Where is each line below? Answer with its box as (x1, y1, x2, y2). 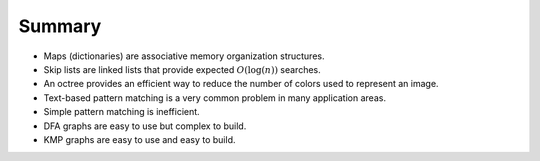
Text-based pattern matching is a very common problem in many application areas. (43, 91, 387, 104)
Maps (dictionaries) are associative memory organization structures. (43, 50, 325, 62)
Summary (18, 15, 102, 37)
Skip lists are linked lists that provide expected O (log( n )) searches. (43, 63, 322, 75)
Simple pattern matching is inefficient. (43, 106, 200, 118)
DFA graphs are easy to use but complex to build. (43, 120, 247, 132)
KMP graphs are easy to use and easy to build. (43, 133, 236, 145)
